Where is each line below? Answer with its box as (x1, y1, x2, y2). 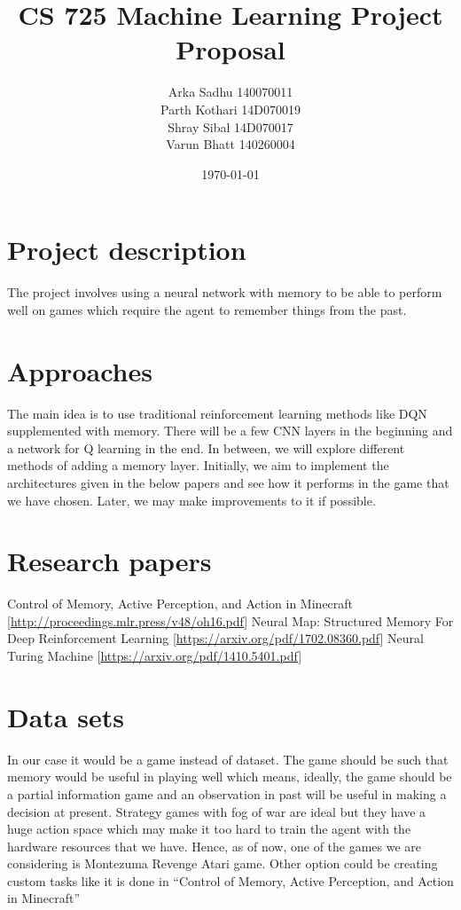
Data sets (7, 698, 124, 734)
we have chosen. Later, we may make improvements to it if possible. (7, 490, 376, 509)
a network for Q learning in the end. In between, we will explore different (7, 438, 405, 457)
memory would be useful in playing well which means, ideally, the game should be (7, 767, 452, 786)
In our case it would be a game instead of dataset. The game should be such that (7, 749, 449, 768)
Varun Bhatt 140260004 (166, 135, 295, 153)
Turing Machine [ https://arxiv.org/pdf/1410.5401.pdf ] (7, 647, 302, 664)
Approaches (7, 352, 152, 388)
